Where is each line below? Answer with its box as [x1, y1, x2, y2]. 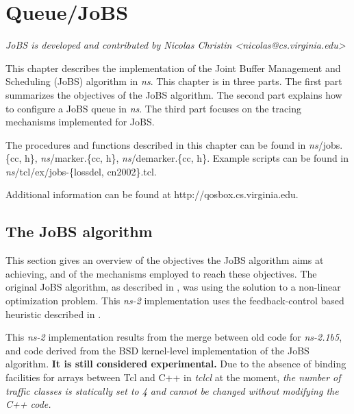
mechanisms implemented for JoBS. [5, 114, 155, 129]
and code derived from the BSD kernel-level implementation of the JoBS [5, 343, 309, 357]
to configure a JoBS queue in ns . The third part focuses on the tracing [5, 101, 301, 115]
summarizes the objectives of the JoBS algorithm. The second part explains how [5, 87, 342, 101]
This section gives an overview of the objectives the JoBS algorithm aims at [5, 253, 324, 267]
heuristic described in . [5, 306, 101, 321]
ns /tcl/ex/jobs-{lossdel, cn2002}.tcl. [5, 164, 157, 178]
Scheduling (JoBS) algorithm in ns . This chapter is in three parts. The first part [5, 74, 342, 88]
